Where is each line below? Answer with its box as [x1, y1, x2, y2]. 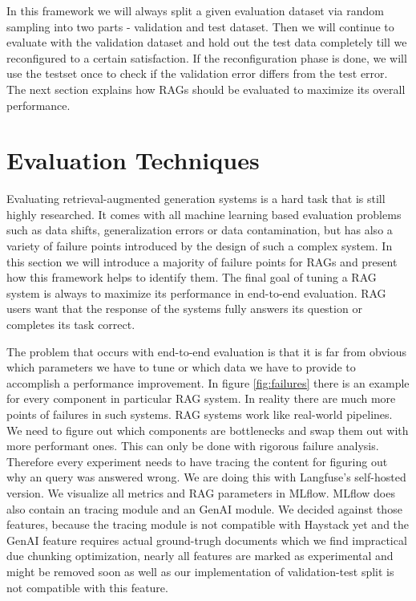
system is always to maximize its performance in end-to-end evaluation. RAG [6, 284, 386, 301]
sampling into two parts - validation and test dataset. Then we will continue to [6, 18, 394, 35]
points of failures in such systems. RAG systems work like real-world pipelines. [6, 406, 393, 422]
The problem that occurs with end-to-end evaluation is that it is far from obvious [6, 343, 407, 359]
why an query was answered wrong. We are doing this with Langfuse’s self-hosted [6, 469, 406, 485]
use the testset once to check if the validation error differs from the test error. [6, 65, 388, 82]
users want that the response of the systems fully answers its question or [6, 300, 362, 317]
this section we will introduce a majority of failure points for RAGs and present [6, 253, 398, 270]
